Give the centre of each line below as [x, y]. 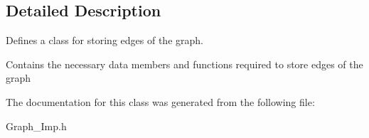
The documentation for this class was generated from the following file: [160, 101]
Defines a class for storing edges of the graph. [105, 40]
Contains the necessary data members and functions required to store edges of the [184, 64]
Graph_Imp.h [36, 126]
